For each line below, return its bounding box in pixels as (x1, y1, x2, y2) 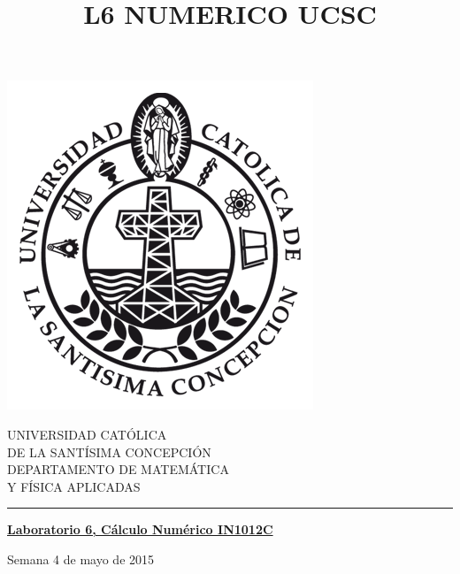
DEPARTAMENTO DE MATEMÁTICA (7, 460, 229, 478)
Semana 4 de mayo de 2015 (7, 549, 155, 568)
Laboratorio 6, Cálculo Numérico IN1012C (7, 520, 273, 539)
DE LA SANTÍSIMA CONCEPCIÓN (7, 442, 211, 461)
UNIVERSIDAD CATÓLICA (7, 425, 167, 443)
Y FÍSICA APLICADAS (7, 477, 141, 495)
